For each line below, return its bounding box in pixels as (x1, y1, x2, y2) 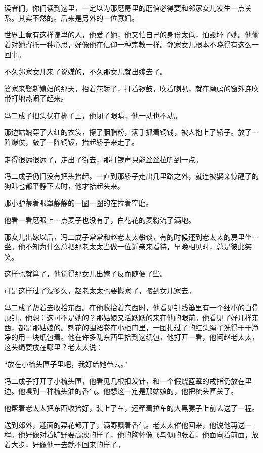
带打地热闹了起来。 (4, 93, 68, 104)
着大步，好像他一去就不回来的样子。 (4, 439, 124, 449)
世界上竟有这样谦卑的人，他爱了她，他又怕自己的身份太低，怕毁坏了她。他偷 (4, 29, 259, 40)
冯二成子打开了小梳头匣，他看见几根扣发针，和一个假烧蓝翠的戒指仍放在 (4, 376, 245, 386)
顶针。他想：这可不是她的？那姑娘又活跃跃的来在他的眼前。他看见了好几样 (4, 312, 252, 323)
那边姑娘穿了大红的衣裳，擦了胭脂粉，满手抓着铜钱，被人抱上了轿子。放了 (4, 127, 252, 137)
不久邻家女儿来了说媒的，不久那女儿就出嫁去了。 (4, 66, 167, 76)
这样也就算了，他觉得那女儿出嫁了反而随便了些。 (4, 268, 167, 279)
